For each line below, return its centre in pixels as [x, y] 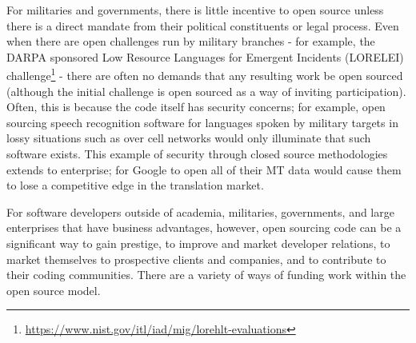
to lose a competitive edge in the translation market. [135, 185]
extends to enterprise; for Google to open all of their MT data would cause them [204, 169]
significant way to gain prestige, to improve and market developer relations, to [198, 243]
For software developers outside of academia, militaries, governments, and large [200, 211]
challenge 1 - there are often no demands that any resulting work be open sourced [205, 74]
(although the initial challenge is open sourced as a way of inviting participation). [206, 91]
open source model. [54, 290]
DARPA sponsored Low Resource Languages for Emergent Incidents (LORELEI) [205, 56]
